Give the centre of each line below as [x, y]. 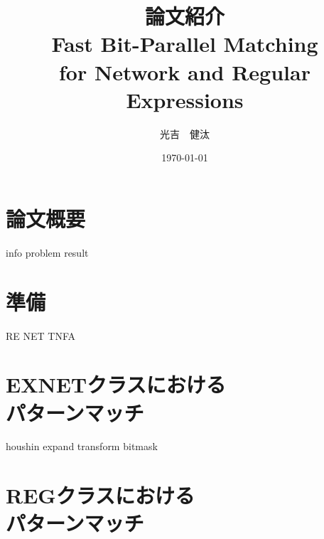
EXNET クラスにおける [116, 384]
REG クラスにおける [101, 495]
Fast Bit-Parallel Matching [185, 44]
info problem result [47, 252]
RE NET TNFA [41, 335]
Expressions [185, 99]
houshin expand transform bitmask [82, 446]
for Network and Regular [185, 71]
